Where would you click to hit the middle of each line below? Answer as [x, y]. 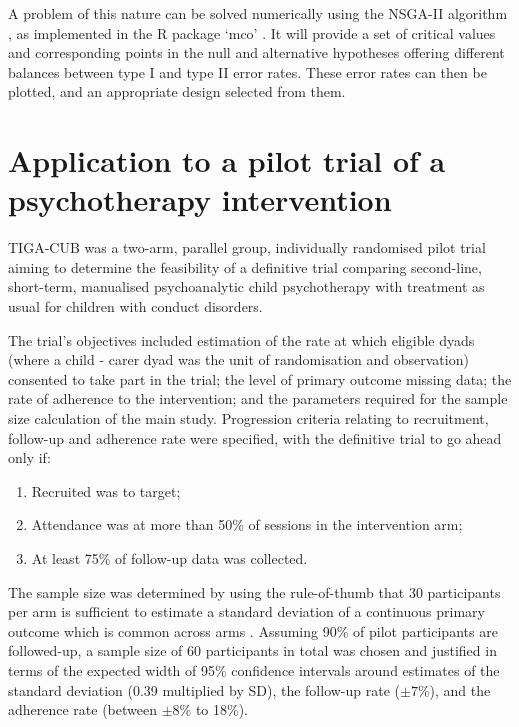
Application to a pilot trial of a [227, 160]
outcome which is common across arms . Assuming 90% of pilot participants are [253, 630]
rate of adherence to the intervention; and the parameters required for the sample [258, 398]
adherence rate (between [83, 709]
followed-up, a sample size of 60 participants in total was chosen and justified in [252, 650]
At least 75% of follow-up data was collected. [169, 558]
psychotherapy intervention [200, 199]
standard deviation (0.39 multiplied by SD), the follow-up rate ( [204, 689]
